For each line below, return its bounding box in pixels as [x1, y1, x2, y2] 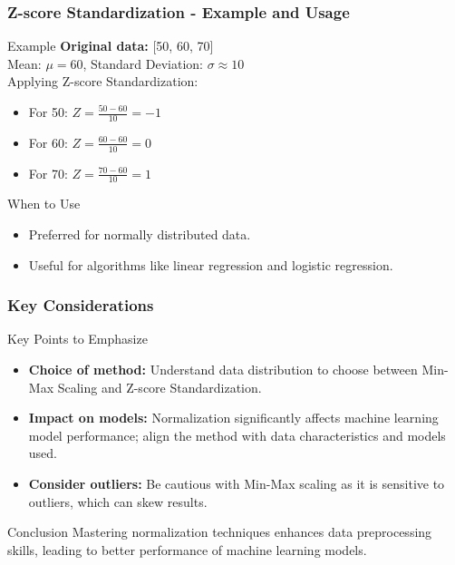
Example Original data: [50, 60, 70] [7, 36, 214, 55]
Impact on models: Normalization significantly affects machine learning [28, 408, 439, 427]
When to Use [7, 194, 81, 213]
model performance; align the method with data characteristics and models [28, 425, 446, 444]
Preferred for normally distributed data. [28, 225, 251, 244]
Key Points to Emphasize [7, 329, 148, 348]
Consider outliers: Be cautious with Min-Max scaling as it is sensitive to [28, 474, 445, 493]
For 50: [28, 102, 68, 121]
